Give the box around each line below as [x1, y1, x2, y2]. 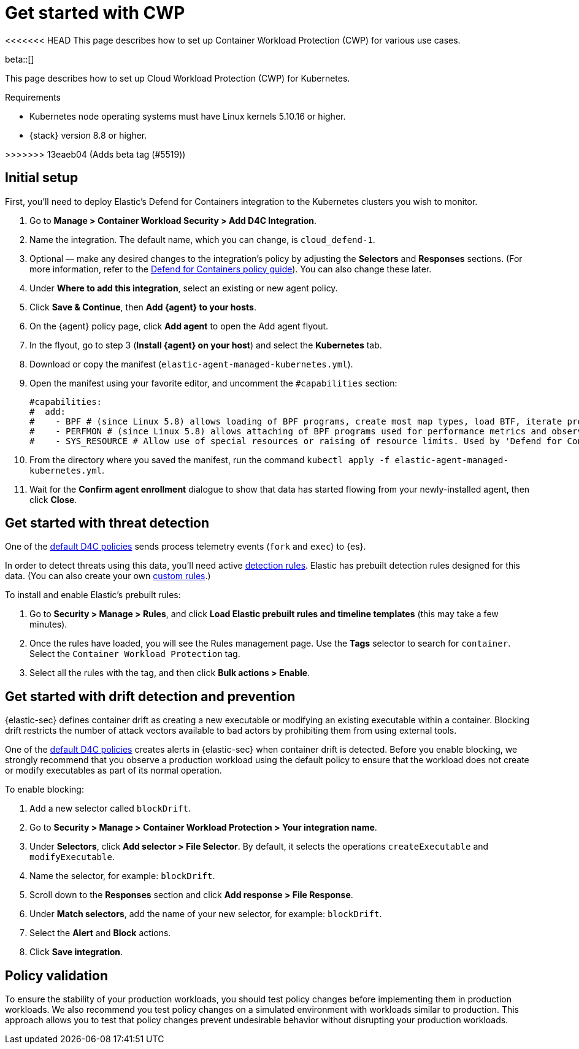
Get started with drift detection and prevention [5, 688, 296, 704]
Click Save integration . [29, 947, 123, 958]
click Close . [29, 494, 77, 505]
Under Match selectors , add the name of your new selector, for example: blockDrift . [29, 909, 382, 920]
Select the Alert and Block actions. [29, 928, 171, 939]
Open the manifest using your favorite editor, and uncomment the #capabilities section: [29, 377, 397, 388]
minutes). [29, 619, 67, 630]
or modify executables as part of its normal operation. [5, 765, 222, 776]
